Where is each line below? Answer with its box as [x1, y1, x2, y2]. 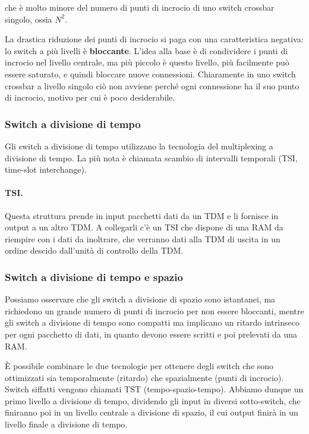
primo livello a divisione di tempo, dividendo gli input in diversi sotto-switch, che [5, 394, 301, 407]
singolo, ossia [5, 13, 52, 25]
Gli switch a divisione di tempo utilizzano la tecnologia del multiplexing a [5, 139, 273, 152]
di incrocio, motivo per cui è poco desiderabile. [5, 91, 175, 104]
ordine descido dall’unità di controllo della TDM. [5, 244, 184, 257]
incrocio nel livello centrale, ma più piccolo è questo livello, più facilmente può [5, 56, 289, 68]
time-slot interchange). [5, 163, 87, 176]
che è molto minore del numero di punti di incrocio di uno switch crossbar [5, 1, 275, 13]
